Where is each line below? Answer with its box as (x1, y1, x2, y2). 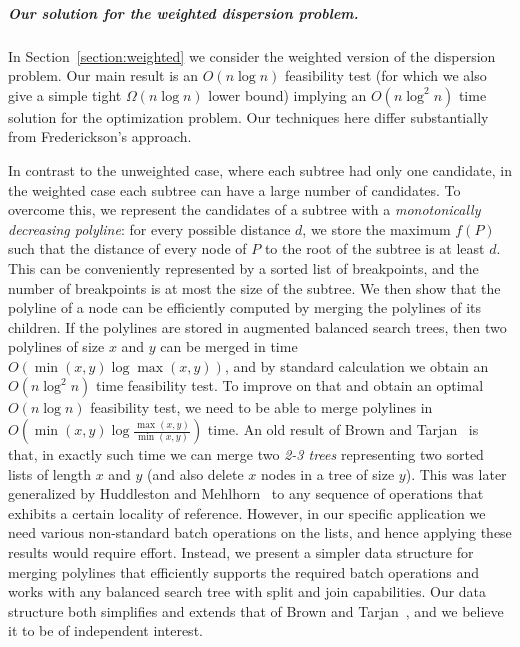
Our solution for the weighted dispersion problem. (8, 2, 359, 23)
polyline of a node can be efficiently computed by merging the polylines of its (8, 297, 482, 318)
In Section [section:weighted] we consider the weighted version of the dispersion (8, 45, 496, 66)
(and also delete (147, 463, 244, 484)
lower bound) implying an (208, 84, 367, 105)
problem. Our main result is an (8, 65, 199, 86)
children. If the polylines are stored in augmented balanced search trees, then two (8, 316, 507, 337)
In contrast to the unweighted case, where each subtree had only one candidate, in (8, 159, 512, 180)
